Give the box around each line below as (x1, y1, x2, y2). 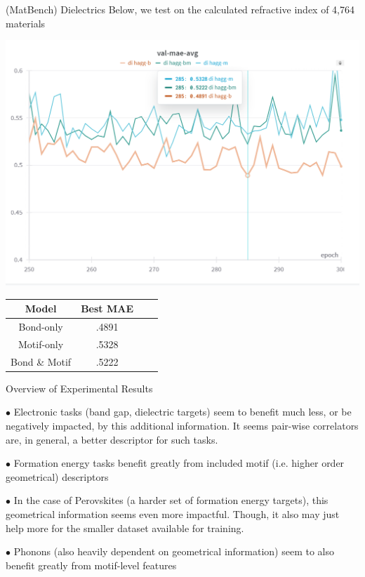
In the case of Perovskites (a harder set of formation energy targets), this (13, 493, 328, 508)
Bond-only (18, 319, 63, 334)
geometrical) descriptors (6, 469, 109, 484)
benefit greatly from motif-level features (6, 557, 177, 572)
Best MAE (81, 301, 133, 316)
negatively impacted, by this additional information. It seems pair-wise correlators (6, 418, 359, 433)
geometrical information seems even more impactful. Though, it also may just (6, 507, 340, 521)
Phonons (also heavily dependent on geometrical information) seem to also (13, 544, 335, 559)
